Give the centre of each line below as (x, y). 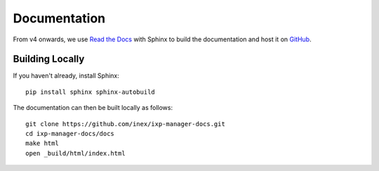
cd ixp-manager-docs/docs (70, 134)
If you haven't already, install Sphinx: (66, 76)
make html (42, 143)
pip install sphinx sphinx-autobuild (91, 92)
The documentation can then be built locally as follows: (93, 108)
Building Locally (49, 59)
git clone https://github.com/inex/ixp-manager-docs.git (126, 124)
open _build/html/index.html (75, 153)
